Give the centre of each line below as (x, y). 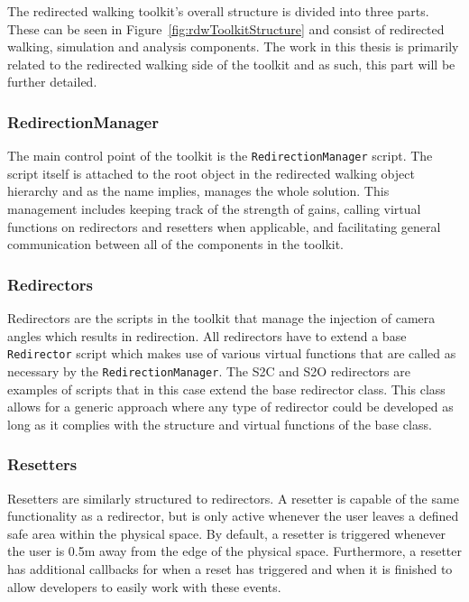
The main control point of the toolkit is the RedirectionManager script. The (220, 156)
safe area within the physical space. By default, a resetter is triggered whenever (227, 533)
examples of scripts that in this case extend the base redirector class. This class (226, 389)
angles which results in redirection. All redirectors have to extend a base (207, 335)
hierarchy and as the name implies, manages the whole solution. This (198, 191)
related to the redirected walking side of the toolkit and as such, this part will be (231, 64)
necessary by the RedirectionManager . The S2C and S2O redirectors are (209, 370)
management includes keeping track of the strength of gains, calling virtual (214, 209)
